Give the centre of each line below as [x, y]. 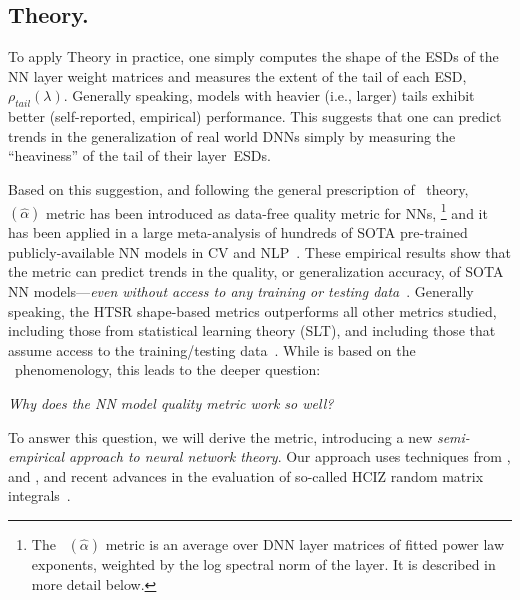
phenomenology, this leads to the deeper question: [167, 369]
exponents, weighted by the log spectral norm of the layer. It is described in [263, 563]
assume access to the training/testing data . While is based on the [212, 349]
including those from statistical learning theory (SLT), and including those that [252, 330]
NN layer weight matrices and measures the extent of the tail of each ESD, [237, 75]
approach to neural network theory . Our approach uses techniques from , [290, 456]
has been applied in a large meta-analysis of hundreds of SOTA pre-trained [238, 232]
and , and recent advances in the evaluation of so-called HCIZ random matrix [246, 475]
